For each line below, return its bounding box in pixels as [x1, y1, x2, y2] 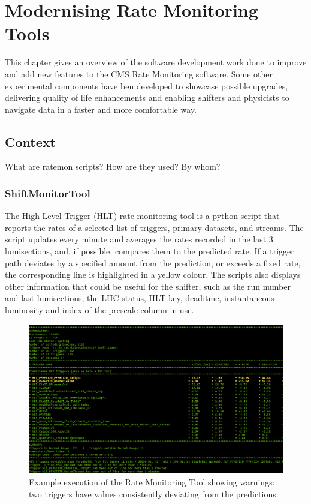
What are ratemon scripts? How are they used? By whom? [5, 160, 221, 173]
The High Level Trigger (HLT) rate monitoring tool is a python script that [5, 209, 280, 222]
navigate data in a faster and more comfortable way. [5, 103, 197, 115]
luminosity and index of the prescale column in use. [5, 304, 194, 316]
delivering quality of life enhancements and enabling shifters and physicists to [5, 91, 289, 104]
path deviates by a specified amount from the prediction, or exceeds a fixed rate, [5, 256, 301, 269]
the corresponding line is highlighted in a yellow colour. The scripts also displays [5, 268, 301, 281]
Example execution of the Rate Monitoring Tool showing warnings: [29, 476, 275, 488]
